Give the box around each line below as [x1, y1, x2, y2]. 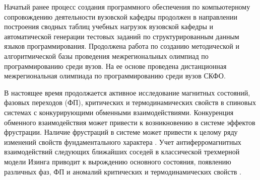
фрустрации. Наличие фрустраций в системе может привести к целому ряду [4, 127, 238, 137]
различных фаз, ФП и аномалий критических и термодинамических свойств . [4, 166, 241, 176]
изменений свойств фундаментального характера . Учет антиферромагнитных [4, 136, 241, 147]
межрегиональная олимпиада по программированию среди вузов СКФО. [4, 70, 226, 81]
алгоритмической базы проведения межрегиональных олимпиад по [4, 50, 209, 61]
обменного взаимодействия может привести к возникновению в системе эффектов [4, 117, 255, 127]
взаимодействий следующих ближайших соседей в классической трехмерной [4, 146, 240, 157]
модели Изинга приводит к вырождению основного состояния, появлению [4, 156, 231, 166]
